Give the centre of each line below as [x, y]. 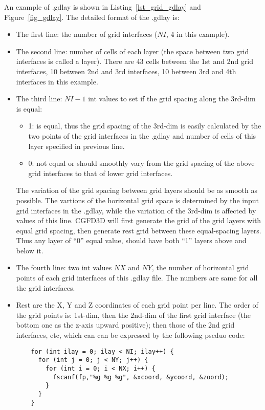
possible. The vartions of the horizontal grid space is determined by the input [138, 200]
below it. [30, 250]
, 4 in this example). [198, 34]
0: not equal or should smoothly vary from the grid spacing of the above [141, 163]
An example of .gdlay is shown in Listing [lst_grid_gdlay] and [103, 7]
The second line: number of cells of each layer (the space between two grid [132, 51]
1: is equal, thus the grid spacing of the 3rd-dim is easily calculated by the [145, 126]
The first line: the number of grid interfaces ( [87, 34]
